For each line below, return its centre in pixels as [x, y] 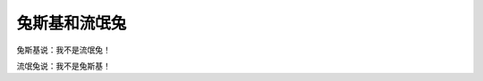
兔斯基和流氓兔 [72, 23]
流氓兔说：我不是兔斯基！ [64, 66]
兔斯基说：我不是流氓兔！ [64, 50]
